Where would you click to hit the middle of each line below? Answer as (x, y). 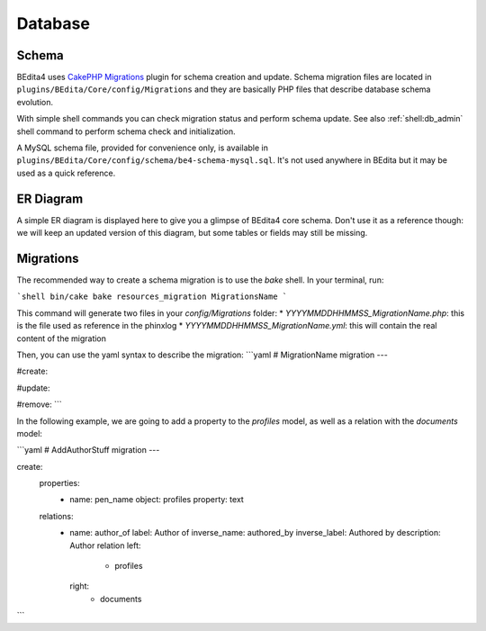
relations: (56, 516)
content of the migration (62, 338)
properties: (59, 483)
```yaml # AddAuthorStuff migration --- (88, 450)
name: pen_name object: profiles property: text (157, 500)
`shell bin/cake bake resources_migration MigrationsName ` (152, 297)
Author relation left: (105, 545)
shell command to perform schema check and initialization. (126, 131)
